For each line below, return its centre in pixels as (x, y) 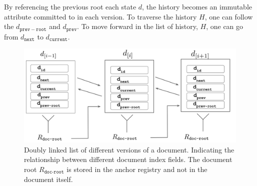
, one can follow (229, 16)
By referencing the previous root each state (70, 6)
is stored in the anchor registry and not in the (137, 169)
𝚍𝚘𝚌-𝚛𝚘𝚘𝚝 (54, 172)
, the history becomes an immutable (197, 6)
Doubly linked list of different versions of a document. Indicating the (129, 149)
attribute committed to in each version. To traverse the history (100, 16)
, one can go (225, 26)
